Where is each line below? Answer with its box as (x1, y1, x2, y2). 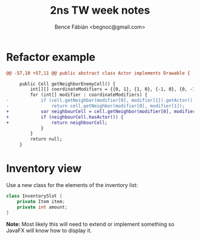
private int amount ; (17, 204, 68, 210)
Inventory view (6, 162, 82, 176)
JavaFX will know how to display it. (6, 227, 92, 234)
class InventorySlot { (6, 193, 62, 199)
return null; (30, 136, 62, 142)
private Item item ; (17, 198, 65, 204)
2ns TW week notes (49, 4, 151, 17)
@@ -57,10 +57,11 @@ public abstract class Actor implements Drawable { (6, 70, 190, 76)
